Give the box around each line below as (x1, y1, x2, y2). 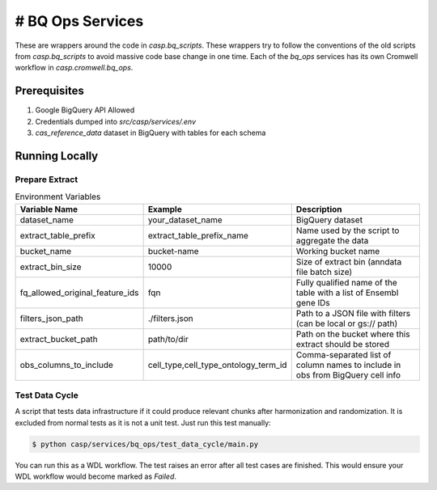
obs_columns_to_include (19, 359, 113, 370)
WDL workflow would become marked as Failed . (15, 471, 177, 481)
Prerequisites (15, 84, 84, 98)
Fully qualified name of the (295, 277, 398, 288)
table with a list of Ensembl (295, 287, 399, 298)
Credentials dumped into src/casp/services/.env (35, 116, 197, 126)
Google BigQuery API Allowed (35, 105, 135, 115)
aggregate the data (295, 234, 369, 246)
